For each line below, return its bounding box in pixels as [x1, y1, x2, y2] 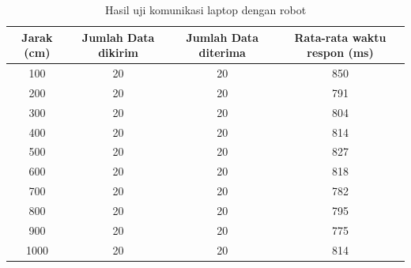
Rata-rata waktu [294, 28, 386, 45]
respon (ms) [307, 44, 374, 61]
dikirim [98, 44, 139, 61]
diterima [198, 44, 246, 61]
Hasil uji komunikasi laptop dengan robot [104, 2, 307, 17]
